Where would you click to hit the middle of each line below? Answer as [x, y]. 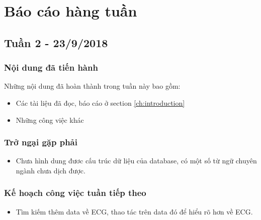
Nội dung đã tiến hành [51, 67]
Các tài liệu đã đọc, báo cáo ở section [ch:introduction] [100, 102]
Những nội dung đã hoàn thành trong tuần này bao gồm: [92, 86]
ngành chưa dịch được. [51, 170]
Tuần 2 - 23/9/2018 [56, 42]
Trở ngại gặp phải [41, 142]
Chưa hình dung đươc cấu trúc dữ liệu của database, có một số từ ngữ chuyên [136, 161]
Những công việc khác [50, 120]
